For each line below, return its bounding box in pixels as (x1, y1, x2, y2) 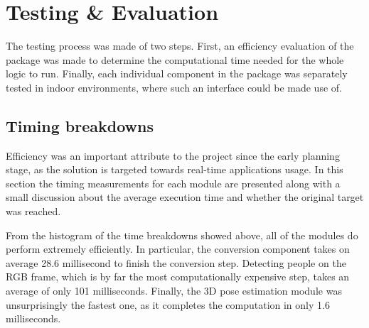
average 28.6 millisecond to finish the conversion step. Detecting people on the (6, 255, 346, 270)
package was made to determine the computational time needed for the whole (6, 52, 344, 67)
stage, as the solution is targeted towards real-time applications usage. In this (6, 162, 343, 177)
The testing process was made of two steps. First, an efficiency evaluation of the (6, 38, 354, 53)
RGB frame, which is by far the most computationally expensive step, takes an (6, 269, 350, 284)
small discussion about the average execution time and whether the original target (6, 190, 364, 204)
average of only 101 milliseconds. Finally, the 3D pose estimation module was (6, 283, 342, 298)
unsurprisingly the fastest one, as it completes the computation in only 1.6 (6, 297, 330, 312)
